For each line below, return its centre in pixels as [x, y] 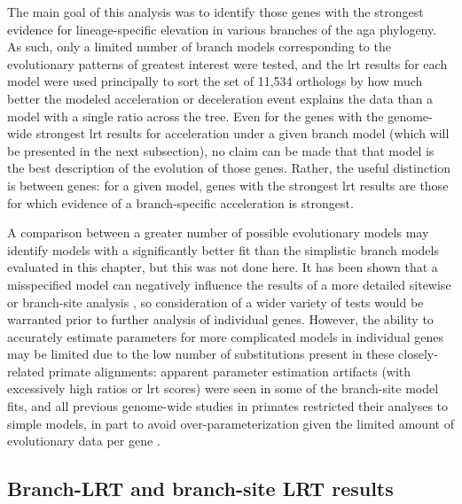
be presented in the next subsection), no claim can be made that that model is [221, 150]
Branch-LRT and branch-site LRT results [200, 488]
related [26, 371]
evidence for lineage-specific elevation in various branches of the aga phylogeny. [222, 29]
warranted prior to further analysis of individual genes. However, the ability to [220, 319]
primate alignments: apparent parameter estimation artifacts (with [230, 371]
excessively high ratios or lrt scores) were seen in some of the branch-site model [223, 388]
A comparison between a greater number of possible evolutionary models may [218, 233]
